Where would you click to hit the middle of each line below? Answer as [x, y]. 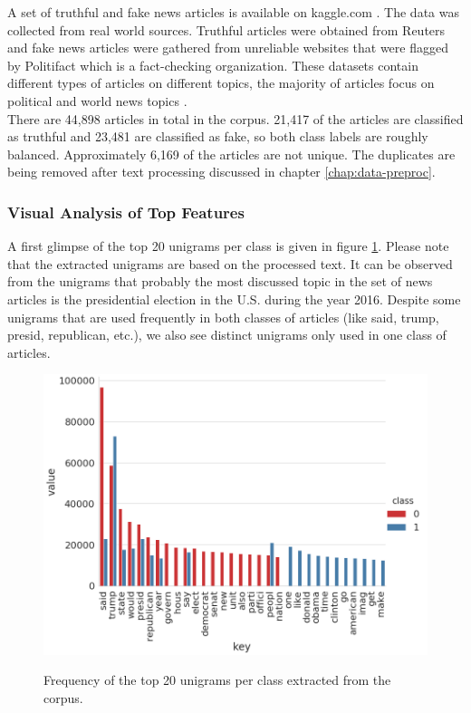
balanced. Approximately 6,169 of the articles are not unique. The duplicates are [231, 154]
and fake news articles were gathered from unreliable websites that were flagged [228, 48]
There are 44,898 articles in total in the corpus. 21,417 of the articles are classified [235, 118]
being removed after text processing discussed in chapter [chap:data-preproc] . [221, 172]
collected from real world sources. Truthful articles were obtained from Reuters [226, 29]
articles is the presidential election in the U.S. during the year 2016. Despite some [234, 299]
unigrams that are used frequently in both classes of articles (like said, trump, [223, 317]
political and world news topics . [97, 100]
